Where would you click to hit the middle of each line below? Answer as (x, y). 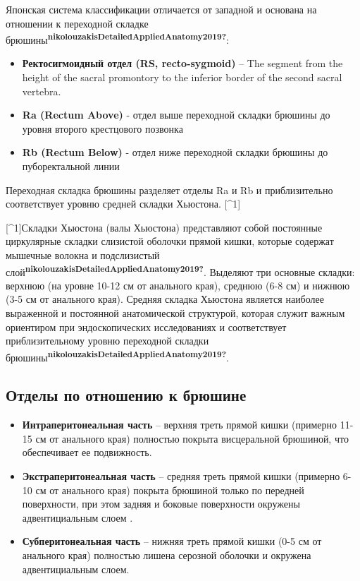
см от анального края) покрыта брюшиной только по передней (170, 490)
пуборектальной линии (71, 166)
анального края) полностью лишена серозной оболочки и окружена (167, 555)
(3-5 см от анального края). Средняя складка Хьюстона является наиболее (165, 299)
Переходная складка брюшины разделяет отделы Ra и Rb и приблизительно (169, 190)
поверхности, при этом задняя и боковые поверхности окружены (161, 504)
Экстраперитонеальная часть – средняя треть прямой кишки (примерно (181, 476)
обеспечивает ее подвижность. (87, 452)
